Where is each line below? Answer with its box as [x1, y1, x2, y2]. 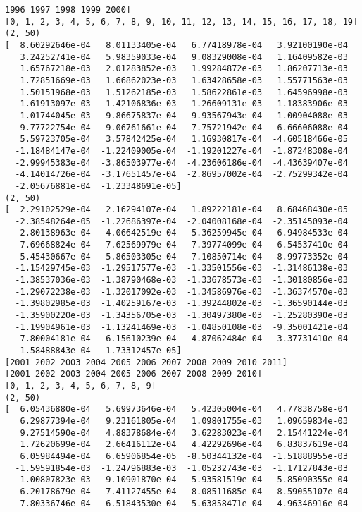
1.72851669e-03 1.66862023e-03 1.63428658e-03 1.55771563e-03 [20, 75, 348, 85]
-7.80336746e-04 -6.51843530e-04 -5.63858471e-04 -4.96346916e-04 [15, 498, 348, 508]
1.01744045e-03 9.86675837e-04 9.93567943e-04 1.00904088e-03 [20, 110, 348, 121]
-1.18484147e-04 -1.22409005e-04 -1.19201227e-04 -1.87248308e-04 [15, 145, 348, 156]
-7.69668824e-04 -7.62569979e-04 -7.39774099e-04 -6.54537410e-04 [15, 240, 348, 250]
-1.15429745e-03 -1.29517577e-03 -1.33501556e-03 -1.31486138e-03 [15, 263, 348, 274]
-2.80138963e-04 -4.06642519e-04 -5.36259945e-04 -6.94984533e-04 [15, 228, 348, 238]
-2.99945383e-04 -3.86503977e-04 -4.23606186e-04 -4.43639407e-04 [15, 157, 348, 168]
